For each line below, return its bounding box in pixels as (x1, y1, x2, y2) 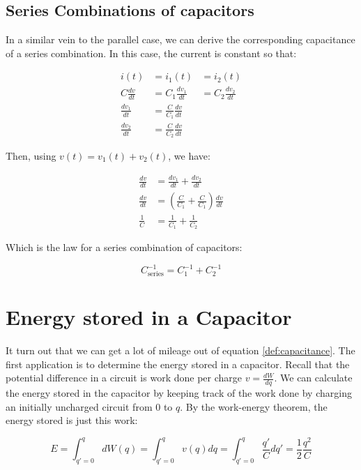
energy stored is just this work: (6, 413, 138, 427)
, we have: (168, 148, 210, 162)
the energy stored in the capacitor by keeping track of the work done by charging (6, 385, 352, 400)
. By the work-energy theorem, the (180, 399, 328, 414)
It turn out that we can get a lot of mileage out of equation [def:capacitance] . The (6, 342, 355, 357)
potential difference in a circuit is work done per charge (6, 370, 242, 385)
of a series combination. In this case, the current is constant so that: (6, 45, 297, 60)
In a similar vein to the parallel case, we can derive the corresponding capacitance (6, 32, 355, 47)
